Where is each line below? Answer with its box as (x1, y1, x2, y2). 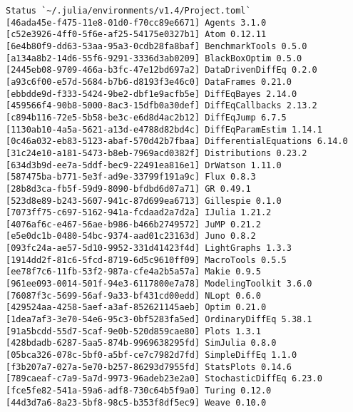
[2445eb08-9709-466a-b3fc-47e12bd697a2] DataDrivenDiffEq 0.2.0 (6, 65, 317, 76)
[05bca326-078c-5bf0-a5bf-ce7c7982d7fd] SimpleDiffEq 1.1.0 (6, 350, 297, 361)
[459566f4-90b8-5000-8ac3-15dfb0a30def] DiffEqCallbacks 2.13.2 (6, 101, 317, 111)
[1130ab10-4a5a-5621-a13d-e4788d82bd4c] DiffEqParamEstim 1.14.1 (6, 124, 322, 135)
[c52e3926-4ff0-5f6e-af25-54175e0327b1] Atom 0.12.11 (6, 29, 267, 40)
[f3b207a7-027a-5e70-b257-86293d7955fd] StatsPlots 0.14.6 (6, 361, 292, 372)
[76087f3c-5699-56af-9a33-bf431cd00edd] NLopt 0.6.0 (6, 290, 261, 301)
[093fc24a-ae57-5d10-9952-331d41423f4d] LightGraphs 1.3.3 (6, 243, 292, 254)
